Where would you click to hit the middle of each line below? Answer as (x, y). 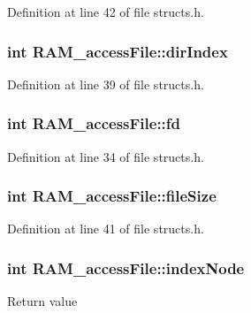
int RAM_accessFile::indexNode (126, 267)
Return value (42, 301)
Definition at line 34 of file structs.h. (106, 156)
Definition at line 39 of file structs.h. (106, 84)
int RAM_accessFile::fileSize (112, 196)
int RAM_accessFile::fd (94, 123)
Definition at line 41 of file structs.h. (106, 229)
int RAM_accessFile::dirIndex (118, 51)
